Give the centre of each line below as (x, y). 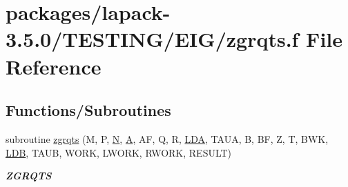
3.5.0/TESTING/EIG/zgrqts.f (152, 39)
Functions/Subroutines (88, 110)
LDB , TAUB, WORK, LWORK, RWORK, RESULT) (119, 152)
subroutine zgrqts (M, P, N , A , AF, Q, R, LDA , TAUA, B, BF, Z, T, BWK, (167, 138)
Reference (54, 66)
